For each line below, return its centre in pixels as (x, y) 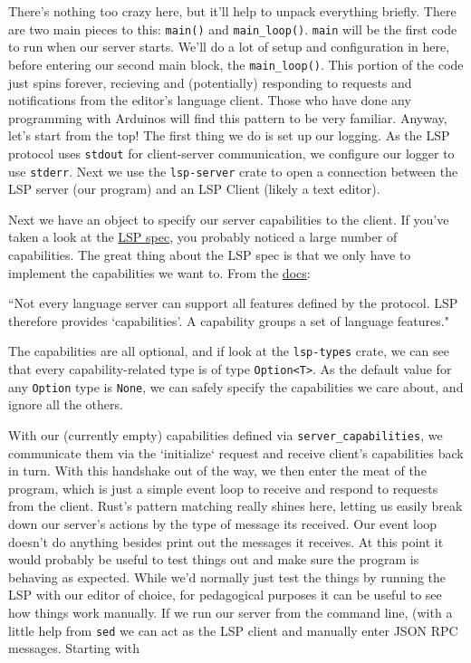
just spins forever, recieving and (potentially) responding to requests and (210, 82)
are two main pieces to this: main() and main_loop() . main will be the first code (233, 29)
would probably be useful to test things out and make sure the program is (214, 559)
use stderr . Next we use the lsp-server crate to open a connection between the (233, 171)
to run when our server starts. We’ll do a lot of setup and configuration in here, (229, 47)
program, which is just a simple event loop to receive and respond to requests (223, 488)
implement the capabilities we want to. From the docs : (159, 272)
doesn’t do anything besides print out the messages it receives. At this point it (226, 541)
